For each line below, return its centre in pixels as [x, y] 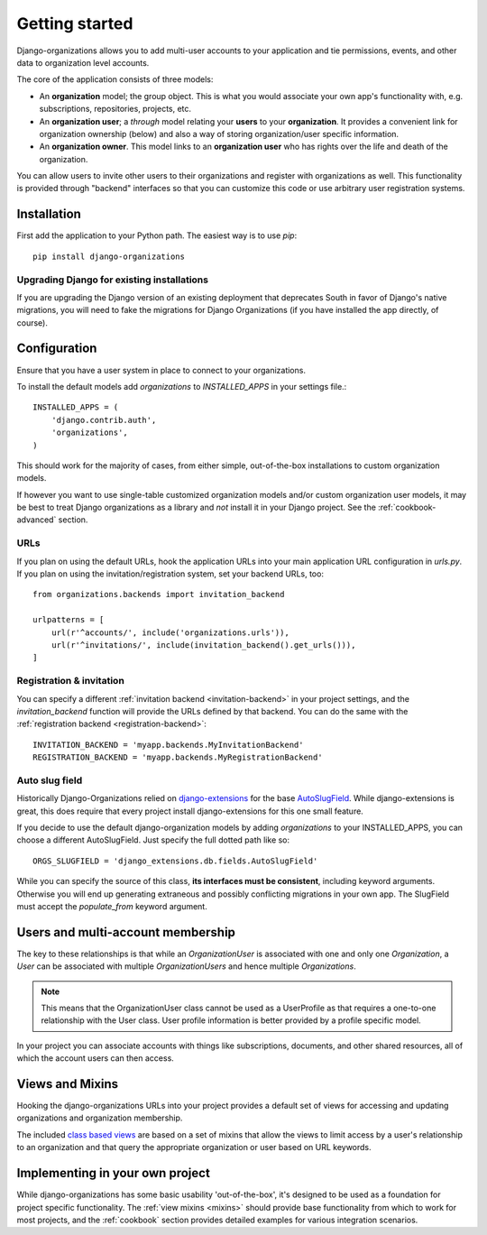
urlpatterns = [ [69, 620]
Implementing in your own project [114, 1173]
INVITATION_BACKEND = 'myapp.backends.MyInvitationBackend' [168, 745]
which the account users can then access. [96, 1058]
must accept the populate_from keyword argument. [112, 906]
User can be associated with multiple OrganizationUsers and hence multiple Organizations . [186, 966]
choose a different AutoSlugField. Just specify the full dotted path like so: [153, 840]
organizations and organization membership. [100, 1118]
